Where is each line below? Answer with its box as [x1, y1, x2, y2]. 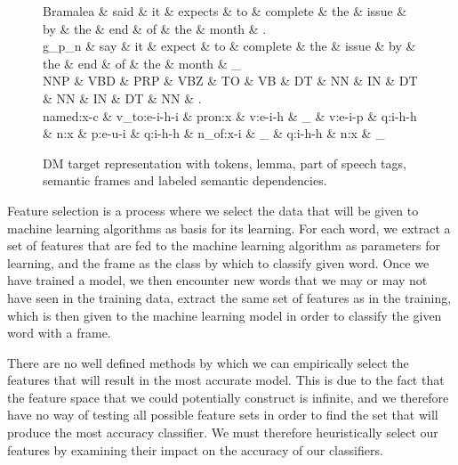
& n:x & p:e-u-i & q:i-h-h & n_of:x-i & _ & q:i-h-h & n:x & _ [43, 124, 385, 143]
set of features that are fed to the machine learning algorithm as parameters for [7, 236, 441, 255]
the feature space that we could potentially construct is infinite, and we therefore [7, 387, 449, 406]
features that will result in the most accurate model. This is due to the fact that [7, 371, 445, 389]
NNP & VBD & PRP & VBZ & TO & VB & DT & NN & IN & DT [43, 71, 418, 90]
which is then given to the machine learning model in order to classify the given [7, 306, 442, 324]
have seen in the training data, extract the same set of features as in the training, [7, 288, 452, 306]
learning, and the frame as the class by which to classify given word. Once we [7, 253, 430, 272]
